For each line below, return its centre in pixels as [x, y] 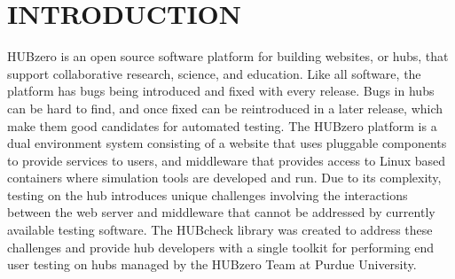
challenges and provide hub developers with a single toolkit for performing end [221, 247]
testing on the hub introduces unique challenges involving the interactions [208, 194]
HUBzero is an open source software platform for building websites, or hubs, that [228, 56]
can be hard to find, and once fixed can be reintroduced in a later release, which [225, 108]
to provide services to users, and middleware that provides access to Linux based [227, 160]
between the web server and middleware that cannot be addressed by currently [221, 212]
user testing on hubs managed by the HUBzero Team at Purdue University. [212, 264]
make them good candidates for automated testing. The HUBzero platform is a [222, 125]
